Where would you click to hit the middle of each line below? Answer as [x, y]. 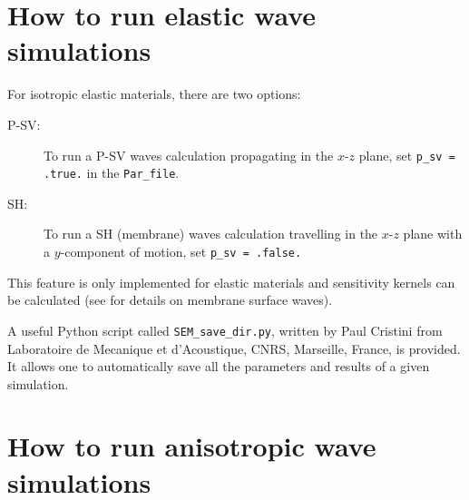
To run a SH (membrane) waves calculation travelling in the [211, 234]
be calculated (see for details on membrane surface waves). [170, 300]
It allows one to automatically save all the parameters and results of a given [219, 366]
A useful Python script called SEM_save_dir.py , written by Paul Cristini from [225, 330]
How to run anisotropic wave [192, 446]
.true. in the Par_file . [112, 173]
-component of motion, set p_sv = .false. [181, 251]
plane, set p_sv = [407, 155]
